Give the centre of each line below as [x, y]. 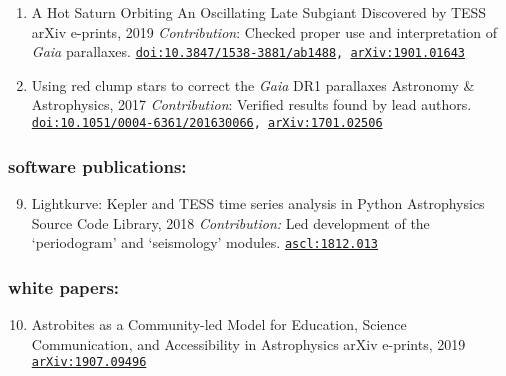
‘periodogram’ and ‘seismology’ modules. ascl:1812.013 [204, 242]
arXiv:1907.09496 [89, 362]
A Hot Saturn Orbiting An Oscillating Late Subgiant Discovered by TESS [259, 12]
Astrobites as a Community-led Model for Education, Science [219, 323]
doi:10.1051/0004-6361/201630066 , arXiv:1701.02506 [207, 123]
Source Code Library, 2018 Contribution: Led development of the [230, 222]
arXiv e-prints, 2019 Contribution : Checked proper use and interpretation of [264, 31]
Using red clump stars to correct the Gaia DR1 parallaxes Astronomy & [253, 84]
